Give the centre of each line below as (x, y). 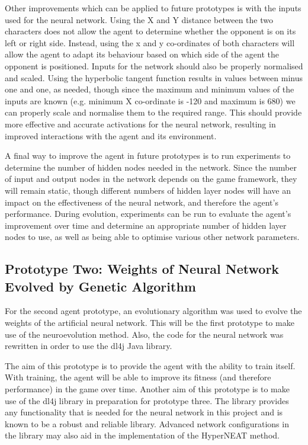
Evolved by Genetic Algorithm (100, 286)
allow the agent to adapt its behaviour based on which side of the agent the (142, 54)
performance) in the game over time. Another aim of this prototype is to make (147, 389)
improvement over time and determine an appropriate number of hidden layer (146, 225)
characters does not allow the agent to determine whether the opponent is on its (150, 31)
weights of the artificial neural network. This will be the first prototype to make (150, 323)
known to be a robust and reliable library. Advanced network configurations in (147, 423)
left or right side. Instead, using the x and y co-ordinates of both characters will (150, 42)
